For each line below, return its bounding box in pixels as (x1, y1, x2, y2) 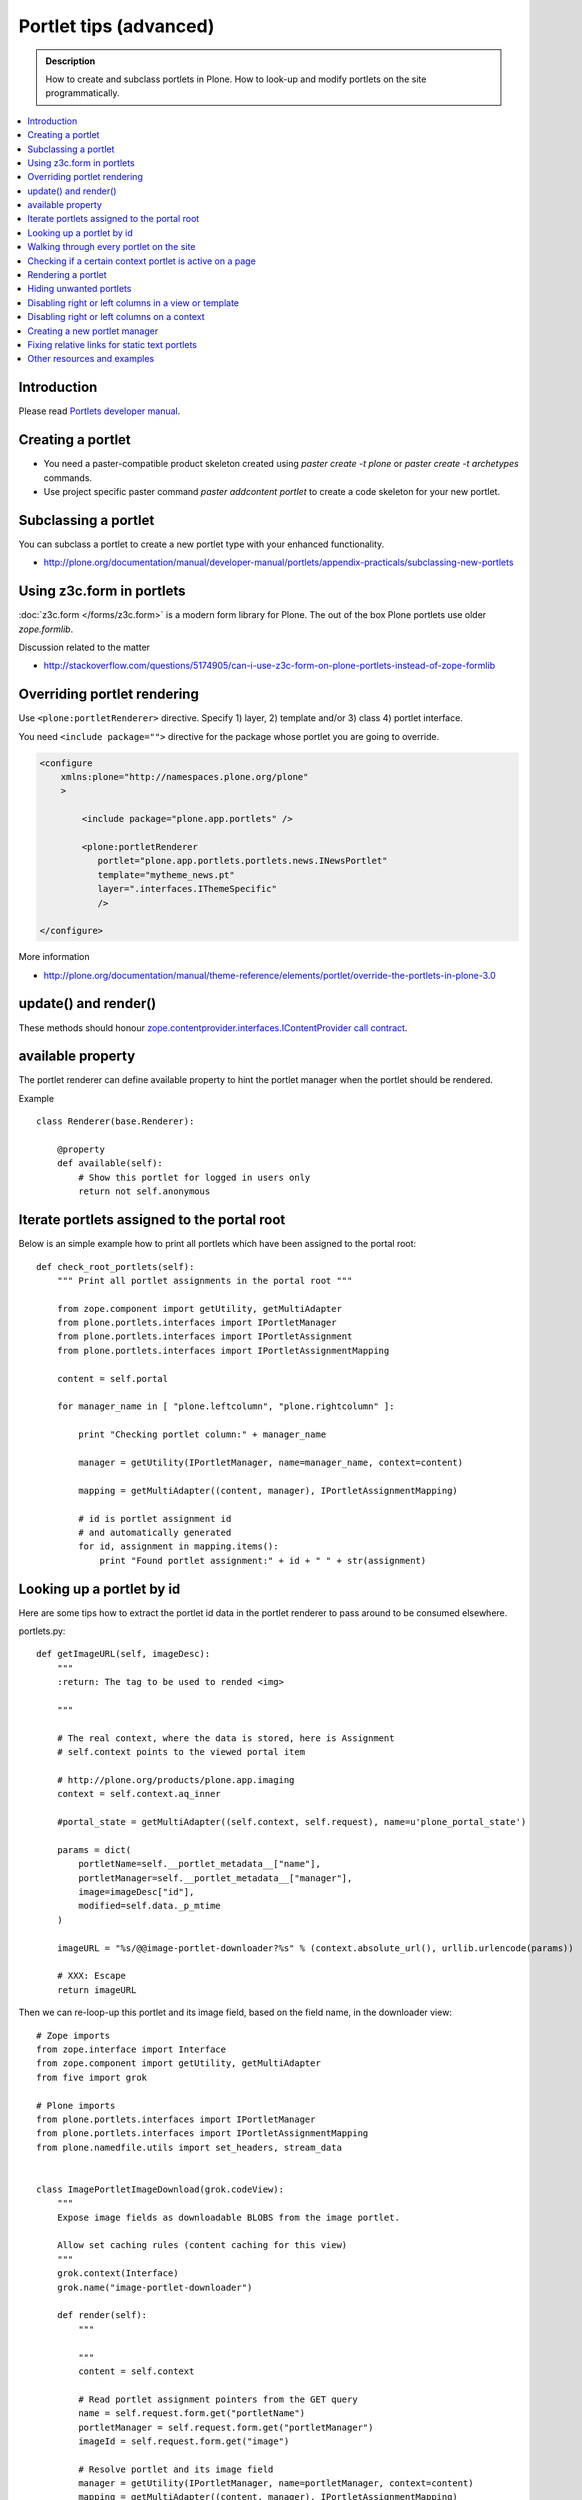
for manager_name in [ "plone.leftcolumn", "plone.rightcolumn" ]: (56, 1401, 395, 1412)
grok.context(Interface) (56, 2268, 179, 2279)
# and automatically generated (78, 1526, 232, 1538)
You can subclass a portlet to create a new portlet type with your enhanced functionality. (18, 538, 385, 550)
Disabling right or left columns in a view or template (27, 296, 240, 309)
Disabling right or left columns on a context (27, 311, 205, 323)
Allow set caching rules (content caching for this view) (56, 2240, 348, 2251)
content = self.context (78, 2365, 195, 2377)
